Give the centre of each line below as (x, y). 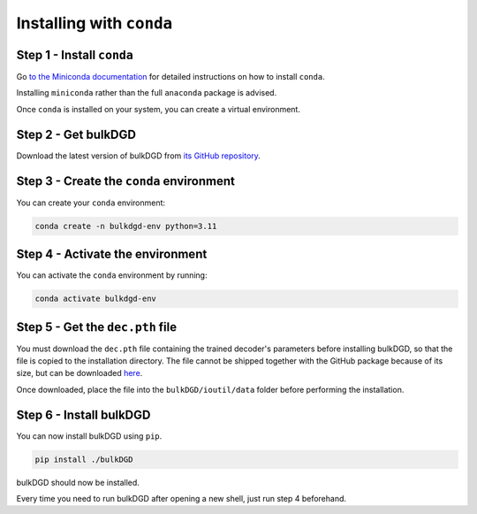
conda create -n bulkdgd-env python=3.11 (126, 226)
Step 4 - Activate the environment (112, 254)
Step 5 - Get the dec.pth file (96, 327)
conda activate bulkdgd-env (95, 299)
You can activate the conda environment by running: (112, 275)
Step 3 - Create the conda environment (126, 181)
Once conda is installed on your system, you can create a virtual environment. (158, 109)
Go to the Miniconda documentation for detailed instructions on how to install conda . (171, 77)
